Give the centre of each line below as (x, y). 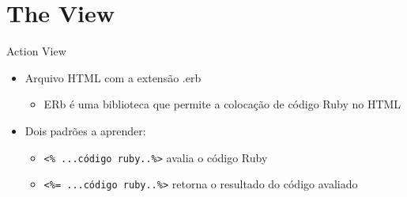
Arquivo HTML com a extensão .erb (113, 77)
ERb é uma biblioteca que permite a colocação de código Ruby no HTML (222, 104)
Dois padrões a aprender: (85, 130)
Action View (36, 51)
